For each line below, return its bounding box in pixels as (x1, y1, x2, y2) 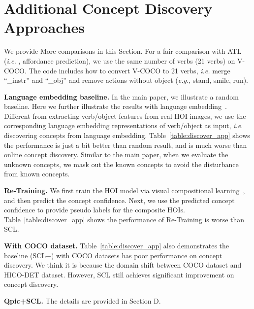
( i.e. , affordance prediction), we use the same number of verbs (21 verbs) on (4, 55, 235, 66)
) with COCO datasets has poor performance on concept (51, 250, 222, 260)
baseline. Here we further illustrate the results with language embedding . (4, 101, 227, 111)
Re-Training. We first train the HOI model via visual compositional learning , (4, 185, 245, 196)
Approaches (4, 17, 85, 37)
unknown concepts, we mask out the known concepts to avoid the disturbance (4, 159, 239, 169)
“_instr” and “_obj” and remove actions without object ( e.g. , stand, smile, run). (4, 75, 248, 85)
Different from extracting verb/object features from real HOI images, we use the (4, 110, 246, 121)
